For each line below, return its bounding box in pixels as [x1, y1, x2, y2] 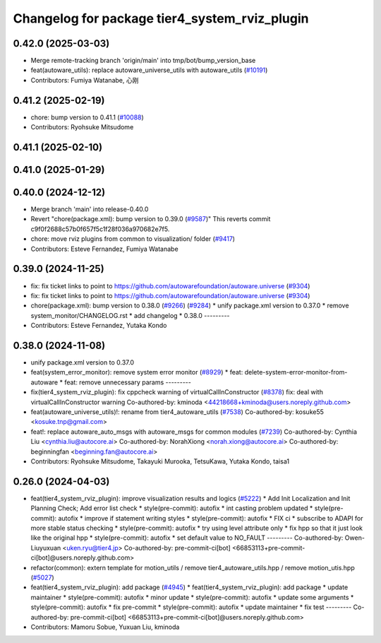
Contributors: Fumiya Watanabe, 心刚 [30, 76, 139, 84]
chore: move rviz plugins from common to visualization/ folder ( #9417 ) [30, 235, 236, 243]
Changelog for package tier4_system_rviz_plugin [13, 11, 309, 26]
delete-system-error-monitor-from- [244, 368, 348, 377]
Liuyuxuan [30, 543, 61, 552]
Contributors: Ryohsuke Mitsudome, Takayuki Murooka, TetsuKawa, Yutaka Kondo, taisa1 [30, 456, 289, 466]
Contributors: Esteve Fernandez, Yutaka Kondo [30, 321, 167, 330]
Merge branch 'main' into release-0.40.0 [30, 205, 149, 213]
